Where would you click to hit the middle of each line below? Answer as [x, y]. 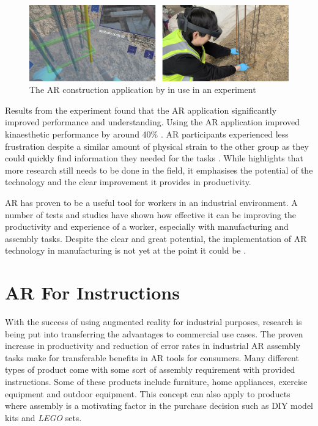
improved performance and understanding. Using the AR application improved [153, 122]
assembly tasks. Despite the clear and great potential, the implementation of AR [156, 238]
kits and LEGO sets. [43, 417]
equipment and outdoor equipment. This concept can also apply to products [148, 393]
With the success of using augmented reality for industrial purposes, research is [153, 322]
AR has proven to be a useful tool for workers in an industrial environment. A [151, 202]
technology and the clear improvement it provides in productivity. [128, 182]
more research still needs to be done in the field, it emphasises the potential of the [159, 170]
